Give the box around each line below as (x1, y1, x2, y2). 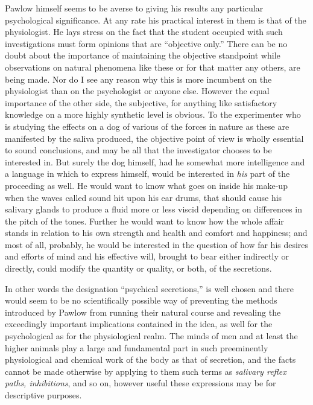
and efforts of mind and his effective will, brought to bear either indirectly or (5, 250, 289, 263)
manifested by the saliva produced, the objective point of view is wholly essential (5, 132, 304, 144)
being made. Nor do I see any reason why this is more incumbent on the (5, 72, 272, 85)
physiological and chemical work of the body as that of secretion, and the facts (5, 353, 296, 366)
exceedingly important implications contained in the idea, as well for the (5, 317, 273, 330)
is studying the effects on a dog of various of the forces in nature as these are (5, 120, 289, 132)
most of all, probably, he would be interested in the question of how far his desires (5, 238, 309, 250)
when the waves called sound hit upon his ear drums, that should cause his (5, 191, 282, 203)
